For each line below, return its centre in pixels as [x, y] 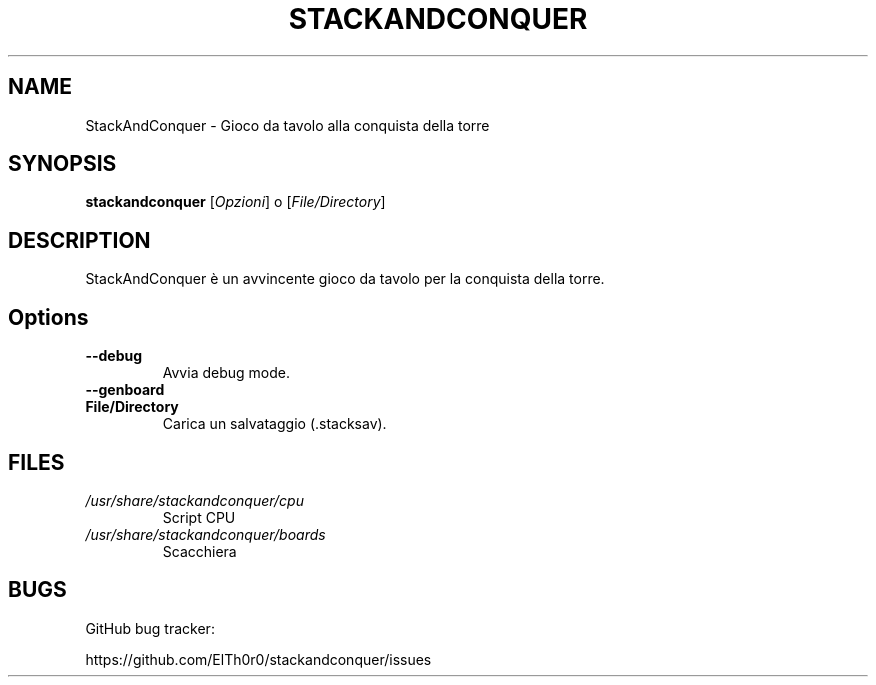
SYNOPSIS [62, 164]
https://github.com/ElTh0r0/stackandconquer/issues [258, 659]
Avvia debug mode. [226, 373]
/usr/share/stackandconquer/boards [205, 534]
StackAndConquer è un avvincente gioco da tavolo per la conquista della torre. [345, 279]
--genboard [125, 390]
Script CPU [199, 517]
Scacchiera [199, 551]
